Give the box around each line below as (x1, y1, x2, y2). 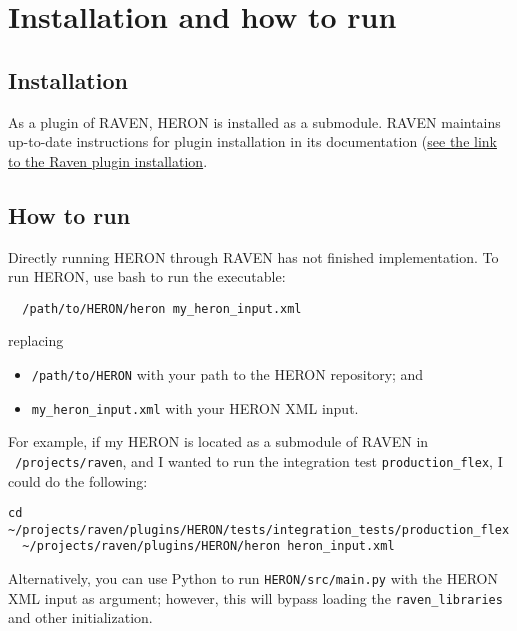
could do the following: (8, 470, 148, 491)
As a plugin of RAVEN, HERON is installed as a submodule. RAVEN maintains (8, 111, 501, 132)
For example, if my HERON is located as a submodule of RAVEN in (8, 431, 429, 452)
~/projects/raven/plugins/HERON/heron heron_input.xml (22, 539, 395, 554)
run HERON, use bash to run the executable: (8, 266, 286, 287)
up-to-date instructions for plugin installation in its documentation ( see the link (8, 131, 497, 152)
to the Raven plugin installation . (8, 150, 208, 171)
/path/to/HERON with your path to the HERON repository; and (31, 364, 424, 384)
